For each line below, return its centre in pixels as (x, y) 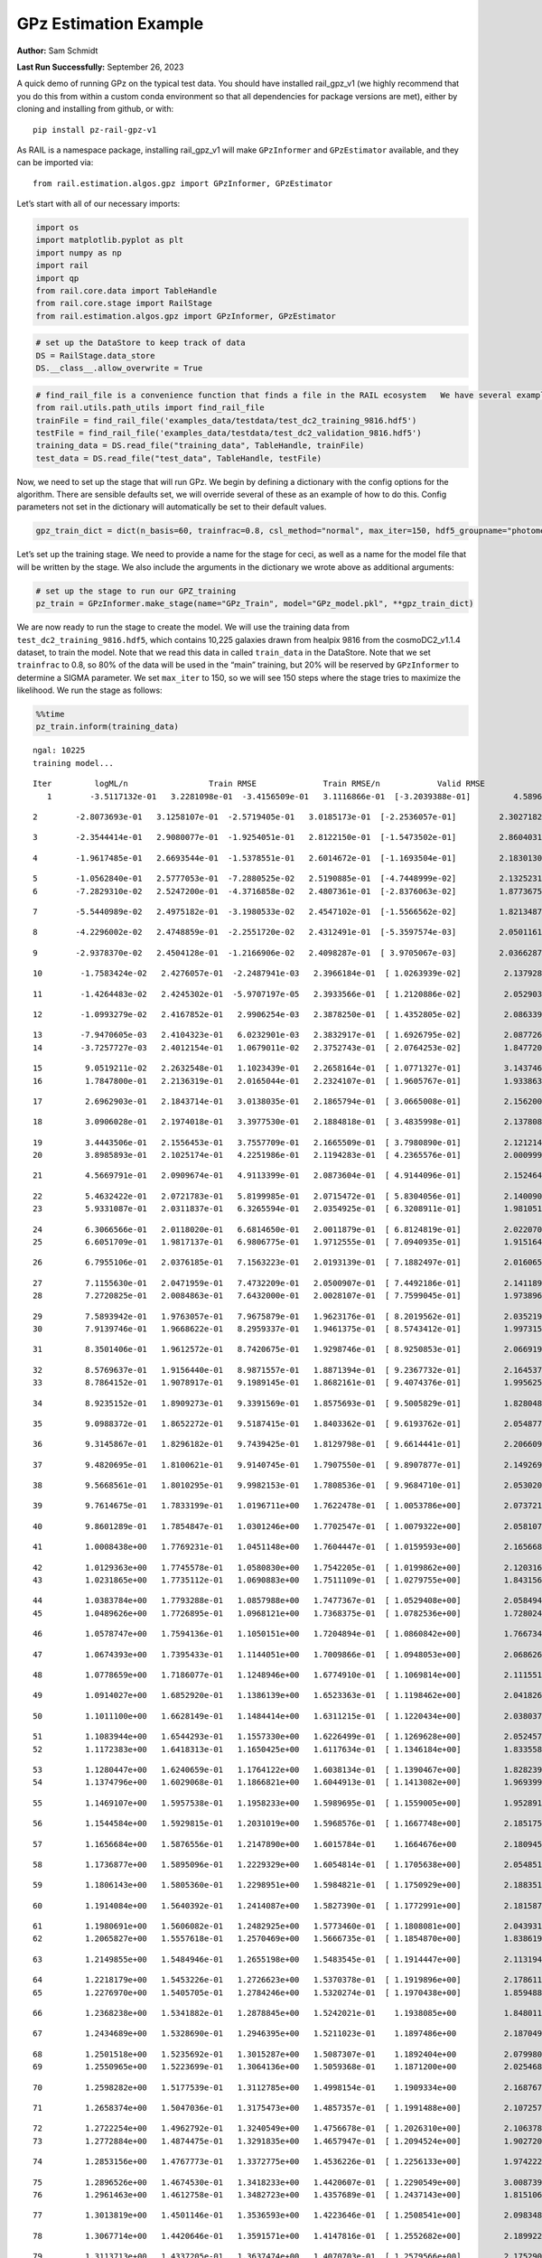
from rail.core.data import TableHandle (126, 290)
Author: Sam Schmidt (57, 51)
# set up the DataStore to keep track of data (140, 343)
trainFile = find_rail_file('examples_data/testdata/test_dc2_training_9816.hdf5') (226, 420)
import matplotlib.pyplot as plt (110, 240)
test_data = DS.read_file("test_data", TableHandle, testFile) (179, 458)
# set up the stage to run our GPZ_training (136, 591)
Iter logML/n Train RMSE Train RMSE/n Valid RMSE (259, 784)
